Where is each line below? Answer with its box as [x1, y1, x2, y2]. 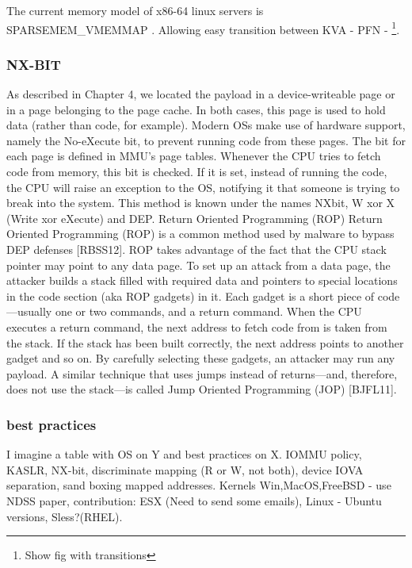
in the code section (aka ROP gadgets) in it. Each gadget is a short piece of [6, 287, 375, 304]
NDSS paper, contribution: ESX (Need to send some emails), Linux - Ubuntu [6, 492, 382, 509]
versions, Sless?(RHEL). [6, 508, 123, 524]
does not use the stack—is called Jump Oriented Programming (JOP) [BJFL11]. [6, 381, 397, 397]
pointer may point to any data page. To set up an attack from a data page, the [6, 256, 391, 273]
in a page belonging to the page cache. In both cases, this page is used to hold [6, 101, 386, 117]
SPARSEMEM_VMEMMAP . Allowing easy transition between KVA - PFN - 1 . [6, 18, 400, 37]
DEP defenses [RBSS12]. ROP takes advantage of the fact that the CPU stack [6, 241, 387, 257]
